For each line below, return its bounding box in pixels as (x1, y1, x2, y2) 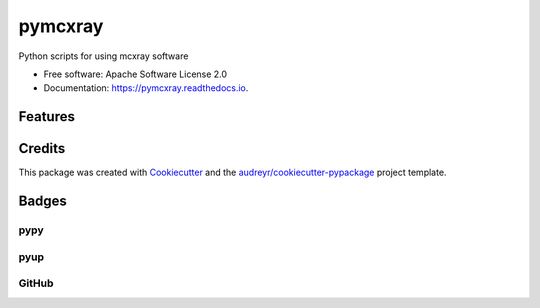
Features (18, 108, 75, 125)
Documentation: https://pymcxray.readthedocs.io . (43, 82, 249, 94)
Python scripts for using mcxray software (18, 50, 189, 62)
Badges (18, 193, 67, 210)
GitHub (18, 276, 54, 290)
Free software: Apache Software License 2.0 (43, 68, 228, 80)
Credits (18, 140, 66, 157)
